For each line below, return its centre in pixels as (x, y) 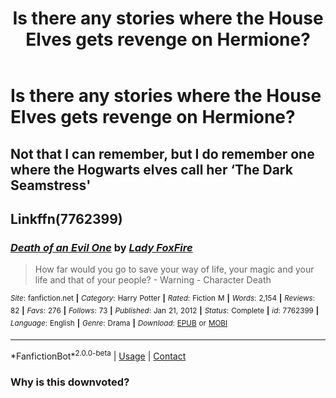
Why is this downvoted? (70, 382)
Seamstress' (51, 185)
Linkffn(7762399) (66, 218)
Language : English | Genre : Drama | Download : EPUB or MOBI (119, 323)
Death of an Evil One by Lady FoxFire (101, 247)
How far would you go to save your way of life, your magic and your (174, 269)
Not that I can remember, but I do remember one (162, 153)
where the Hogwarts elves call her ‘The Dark (151, 169)
